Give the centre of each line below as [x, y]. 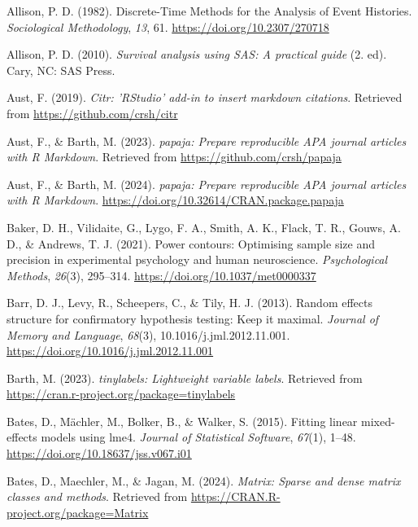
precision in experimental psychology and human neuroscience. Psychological [197, 259]
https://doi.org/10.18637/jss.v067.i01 [99, 453]
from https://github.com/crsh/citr [92, 113]
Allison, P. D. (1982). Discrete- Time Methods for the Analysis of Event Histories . [209, 11]
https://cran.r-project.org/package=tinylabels [121, 394]
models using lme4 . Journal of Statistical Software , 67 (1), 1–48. [198, 437]
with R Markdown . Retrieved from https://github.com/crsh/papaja [174, 157]
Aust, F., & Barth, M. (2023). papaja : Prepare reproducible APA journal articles [207, 141]
